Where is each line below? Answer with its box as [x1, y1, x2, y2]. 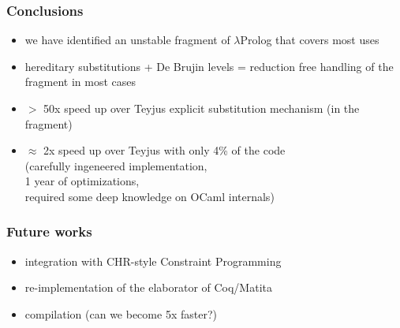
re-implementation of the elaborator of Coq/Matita [24, 279, 272, 296]
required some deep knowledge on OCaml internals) [24, 188, 275, 204]
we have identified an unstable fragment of [24, 32, 230, 48]
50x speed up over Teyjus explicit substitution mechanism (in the [43, 100, 360, 116]
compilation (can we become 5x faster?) [24, 305, 217, 322]
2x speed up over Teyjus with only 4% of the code [43, 142, 286, 158]
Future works [6, 222, 92, 241]
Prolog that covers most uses [240, 32, 379, 48]
